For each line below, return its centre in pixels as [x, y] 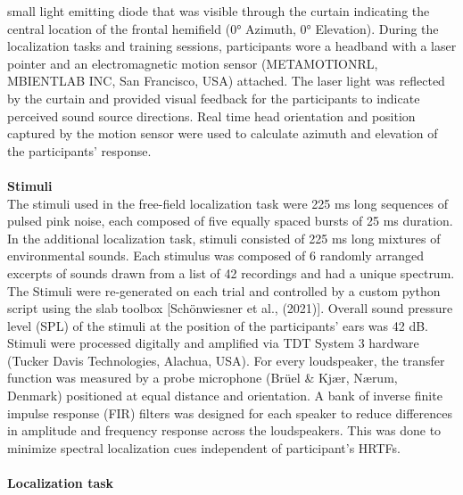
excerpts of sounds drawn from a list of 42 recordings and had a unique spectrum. [231, 272]
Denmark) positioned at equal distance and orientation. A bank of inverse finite [225, 396]
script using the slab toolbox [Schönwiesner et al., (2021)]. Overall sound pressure [230, 308]
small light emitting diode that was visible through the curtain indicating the [219, 11]
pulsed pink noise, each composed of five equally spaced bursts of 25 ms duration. [230, 221]
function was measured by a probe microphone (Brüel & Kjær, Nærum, [203, 378]
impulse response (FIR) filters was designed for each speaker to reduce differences [230, 412]
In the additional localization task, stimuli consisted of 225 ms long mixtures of [224, 238]
